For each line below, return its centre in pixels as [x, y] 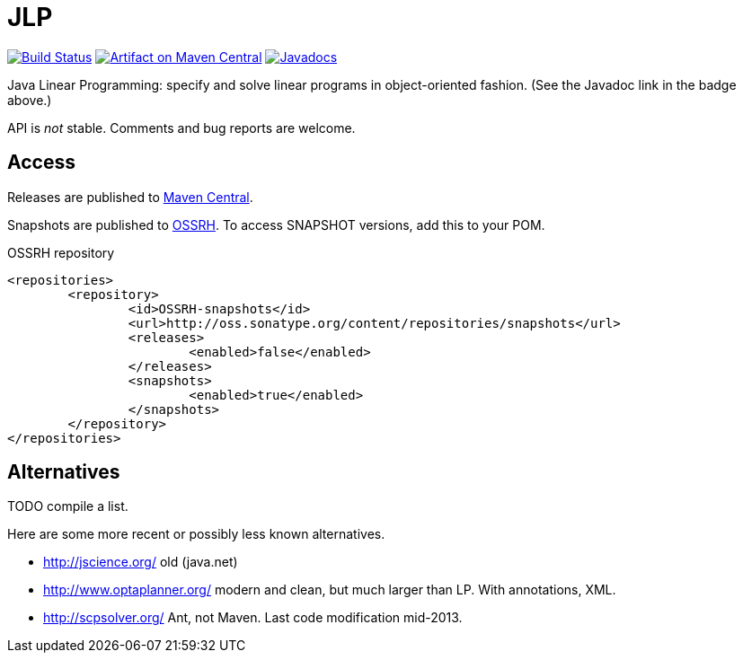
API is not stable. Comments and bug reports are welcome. [181, 128]
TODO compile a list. [68, 506]
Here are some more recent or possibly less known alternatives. [196, 534]
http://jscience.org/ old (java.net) [141, 562]
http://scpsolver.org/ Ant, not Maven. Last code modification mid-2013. [253, 618]
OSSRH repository [61, 252]
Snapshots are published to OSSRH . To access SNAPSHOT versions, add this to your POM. [276, 224]
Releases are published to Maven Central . [130, 197]
